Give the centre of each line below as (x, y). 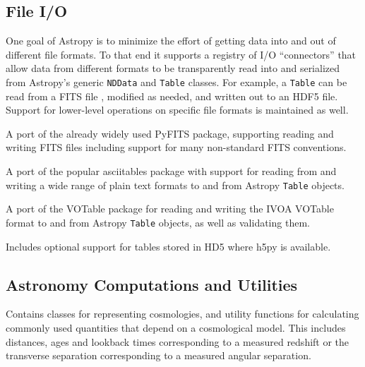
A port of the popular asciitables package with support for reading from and (171, 171)
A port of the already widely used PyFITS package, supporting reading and (170, 133)
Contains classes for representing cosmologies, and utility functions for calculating (182, 314)
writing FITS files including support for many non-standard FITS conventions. (176, 147)
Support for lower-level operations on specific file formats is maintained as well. (177, 110)
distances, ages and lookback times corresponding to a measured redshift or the (178, 341)
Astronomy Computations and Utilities (152, 284)
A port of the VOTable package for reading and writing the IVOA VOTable (170, 209)
